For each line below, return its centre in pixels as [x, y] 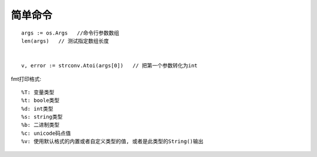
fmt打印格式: [26, 78]
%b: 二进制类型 [41, 125]
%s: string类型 [42, 117]
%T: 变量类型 [38, 92]
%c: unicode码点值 [46, 133]
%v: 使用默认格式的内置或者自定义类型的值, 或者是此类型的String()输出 [112, 141]
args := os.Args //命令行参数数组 [70, 33]
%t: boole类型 [41, 100]
